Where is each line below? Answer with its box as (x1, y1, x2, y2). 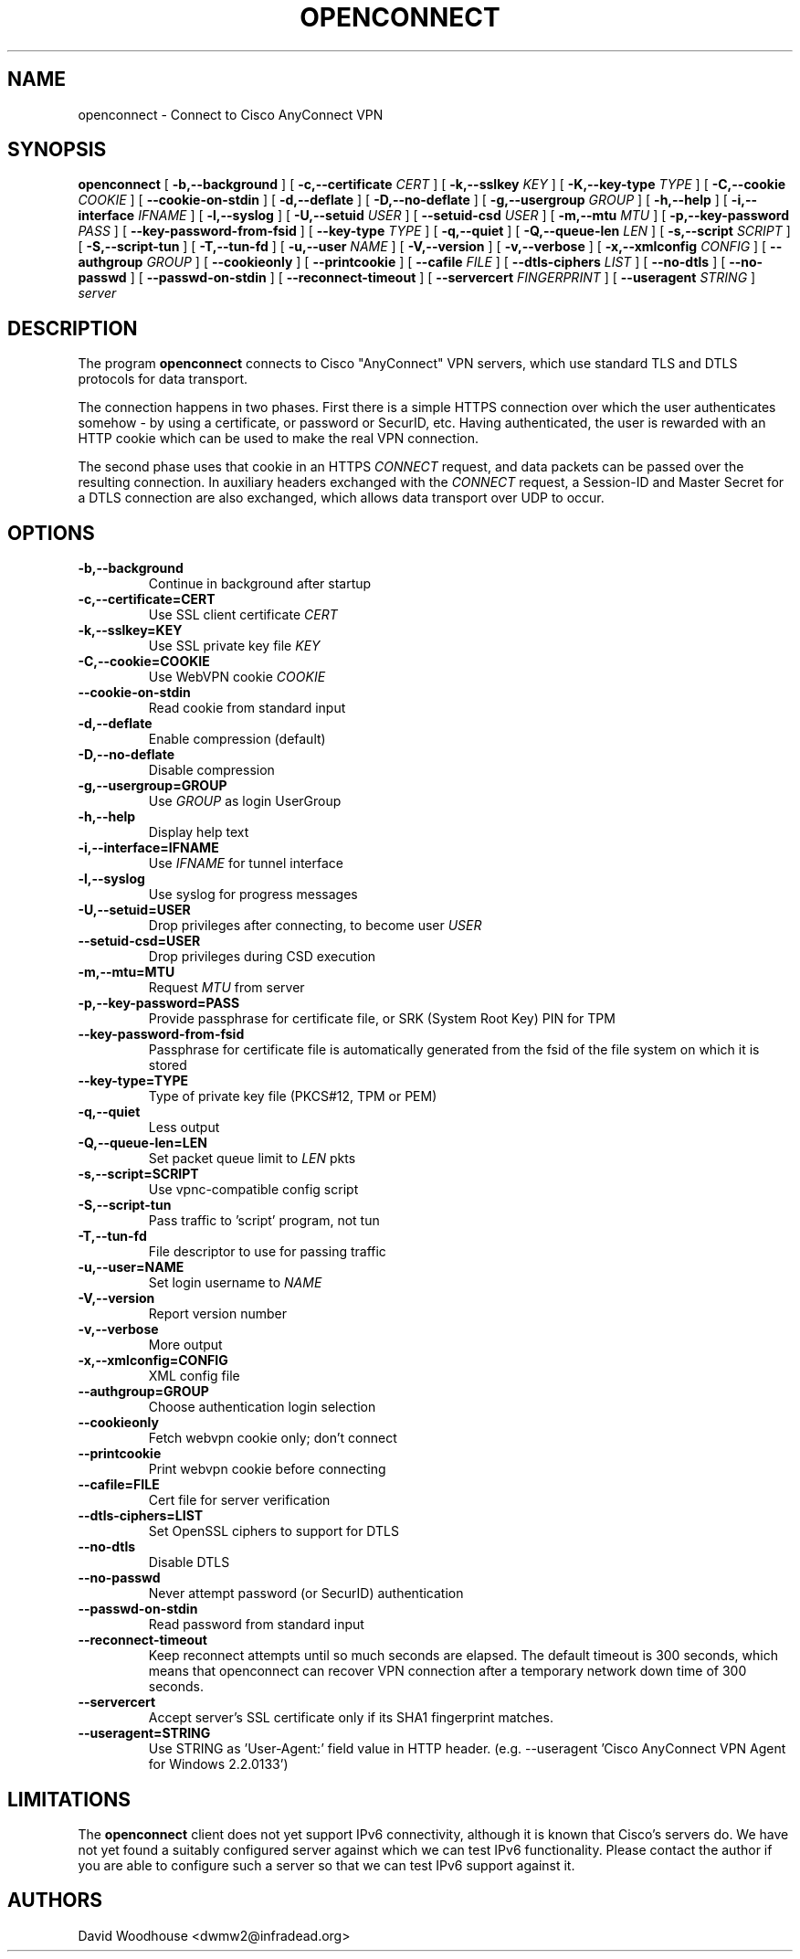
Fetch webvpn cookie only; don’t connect (148, 1430, 397, 1446)
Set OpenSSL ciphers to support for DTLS (148, 1523, 399, 1540)
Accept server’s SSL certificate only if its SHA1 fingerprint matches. (148, 1710, 553, 1726)
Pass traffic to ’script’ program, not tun (148, 1212, 380, 1229)
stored (148, 1057, 187, 1074)
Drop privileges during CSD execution (148, 948, 376, 965)
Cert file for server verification (148, 1492, 331, 1509)
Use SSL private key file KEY (148, 638, 321, 654)
